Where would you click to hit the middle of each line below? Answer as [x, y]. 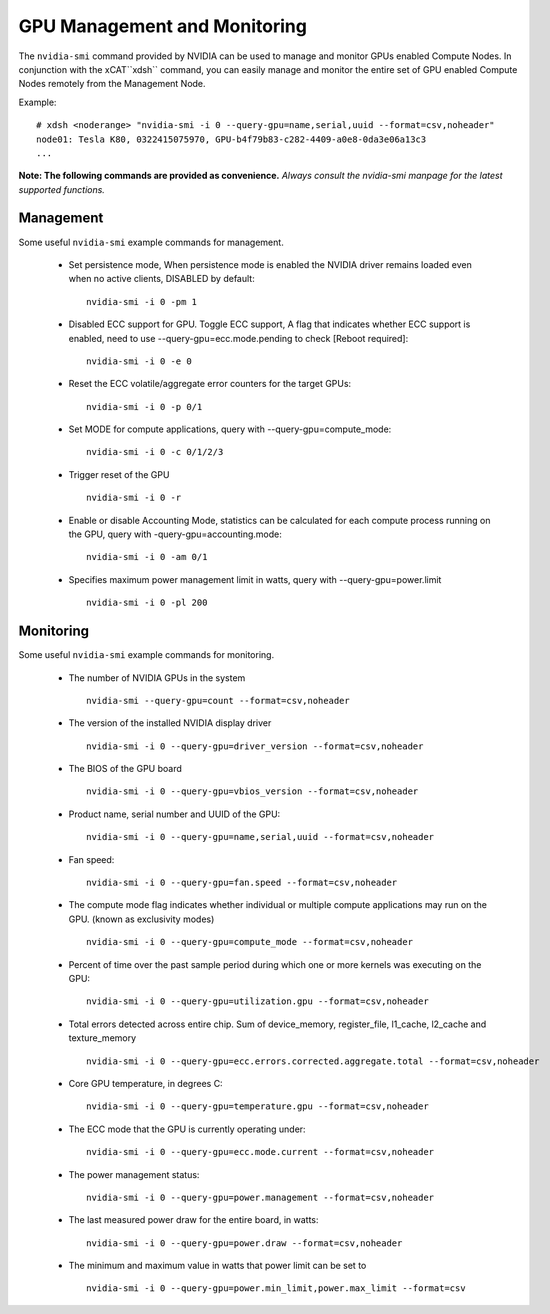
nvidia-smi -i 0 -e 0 [139, 361]
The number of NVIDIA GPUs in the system [157, 677]
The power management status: [134, 1174]
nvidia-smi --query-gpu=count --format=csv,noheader [218, 700]
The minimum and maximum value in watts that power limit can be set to [217, 1266]
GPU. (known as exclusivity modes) [141, 919]
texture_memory [102, 1038]
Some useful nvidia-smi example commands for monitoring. [146, 655]
